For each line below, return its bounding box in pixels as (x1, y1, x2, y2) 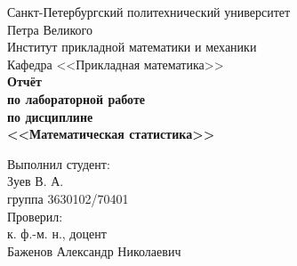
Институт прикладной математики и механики (7, 37, 257, 56)
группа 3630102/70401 (7, 189, 129, 207)
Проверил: (7, 206, 63, 225)
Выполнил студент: (7, 154, 110, 173)
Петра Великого (7, 20, 93, 38)
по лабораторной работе (7, 89, 146, 108)
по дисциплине (7, 107, 93, 125)
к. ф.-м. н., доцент (7, 224, 107, 243)
